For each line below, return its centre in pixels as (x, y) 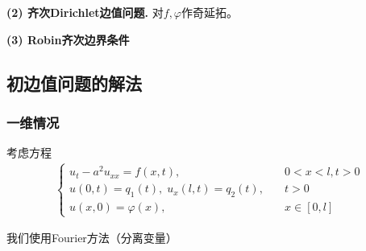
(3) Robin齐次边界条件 (68, 39)
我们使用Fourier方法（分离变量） (92, 238)
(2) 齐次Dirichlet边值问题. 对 (85, 12)
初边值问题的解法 (74, 82)
